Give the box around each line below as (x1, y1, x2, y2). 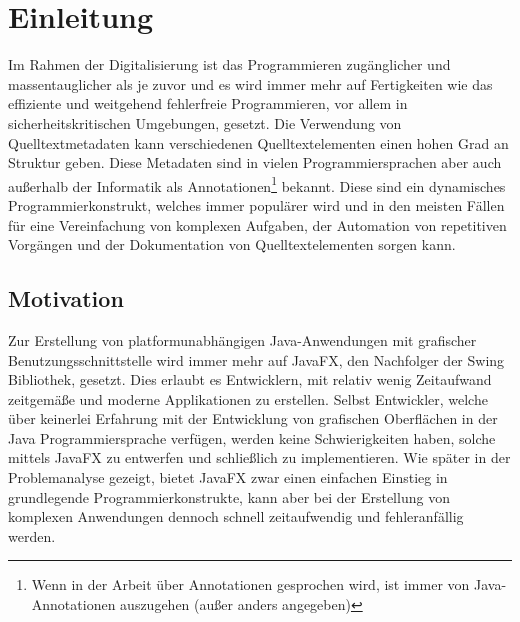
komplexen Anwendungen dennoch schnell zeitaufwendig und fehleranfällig (8, 506, 464, 527)
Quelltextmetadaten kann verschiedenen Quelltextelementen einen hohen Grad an (8, 132, 509, 153)
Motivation (8, 283, 124, 314)
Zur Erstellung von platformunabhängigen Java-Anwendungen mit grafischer (8, 329, 477, 350)
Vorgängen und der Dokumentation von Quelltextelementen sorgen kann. (8, 234, 456, 255)
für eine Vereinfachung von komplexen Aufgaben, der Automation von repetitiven (8, 214, 507, 235)
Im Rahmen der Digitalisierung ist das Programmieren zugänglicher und (8, 54, 451, 75)
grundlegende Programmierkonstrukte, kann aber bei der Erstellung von (8, 486, 450, 507)
